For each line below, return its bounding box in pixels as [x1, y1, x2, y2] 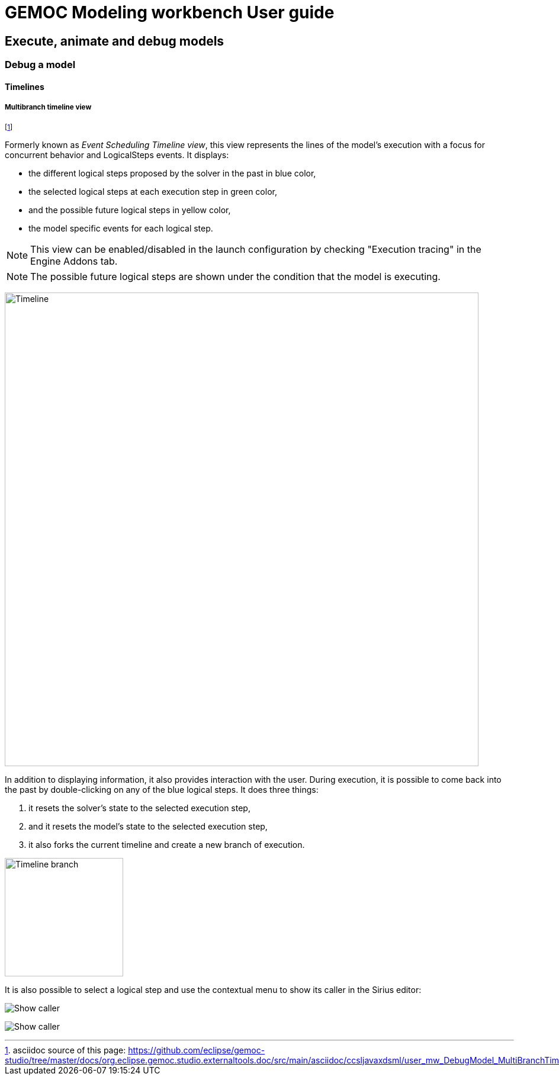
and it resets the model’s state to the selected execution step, [28, 821, 268, 831]
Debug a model [5, 59, 76, 71]
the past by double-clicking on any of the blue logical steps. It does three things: [5, 784, 319, 795]
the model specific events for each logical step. [28, 223, 213, 233]
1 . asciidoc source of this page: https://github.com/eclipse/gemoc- [5, 1044, 265, 1055]
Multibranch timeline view [5, 103, 92, 112]
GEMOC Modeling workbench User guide [5, 2, 335, 22]
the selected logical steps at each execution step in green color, [28, 186, 277, 197]
